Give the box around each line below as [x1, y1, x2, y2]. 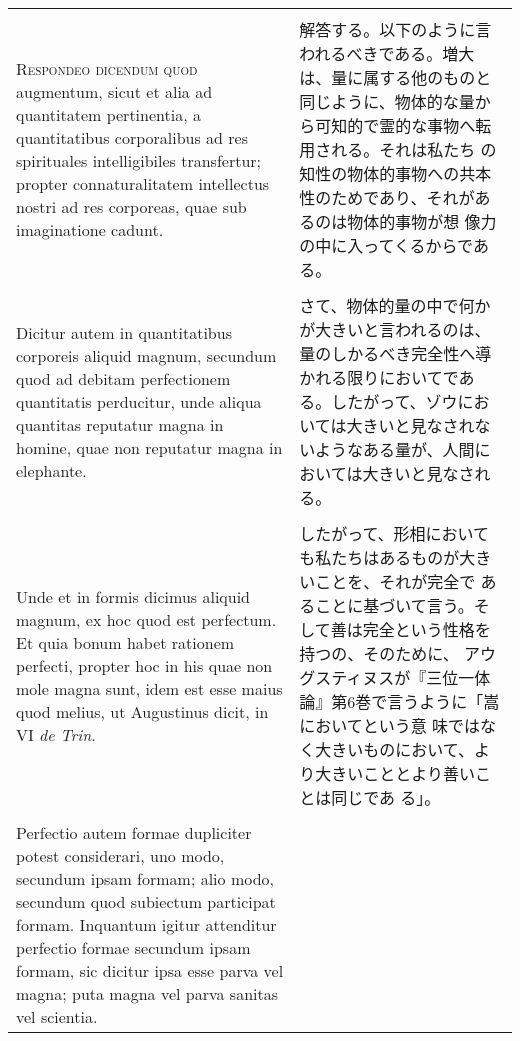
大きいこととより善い [315, 762, 475, 785]
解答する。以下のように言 [299, 18, 492, 41]
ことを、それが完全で [315, 570, 476, 593]
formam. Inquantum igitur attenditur [16, 913, 277, 936]
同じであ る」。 [331, 786, 441, 809]
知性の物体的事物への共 [299, 162, 476, 185]
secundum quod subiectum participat [16, 890, 276, 913]
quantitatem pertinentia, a [16, 103, 201, 126]
